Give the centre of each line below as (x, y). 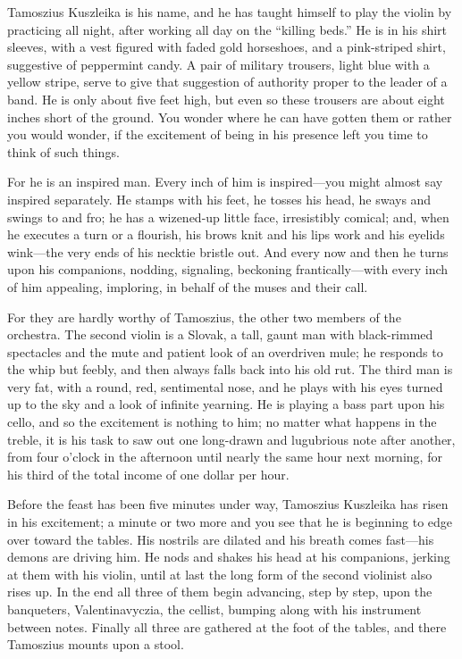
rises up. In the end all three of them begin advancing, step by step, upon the (220, 592)
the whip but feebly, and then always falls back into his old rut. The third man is (230, 369)
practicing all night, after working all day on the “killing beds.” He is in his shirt (227, 29)
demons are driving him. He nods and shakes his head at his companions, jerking (229, 557)
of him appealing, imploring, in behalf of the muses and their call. (188, 286)
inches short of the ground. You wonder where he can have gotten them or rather (230, 117)
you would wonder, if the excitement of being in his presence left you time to (218, 134)
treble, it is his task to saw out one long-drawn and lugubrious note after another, (231, 439)
